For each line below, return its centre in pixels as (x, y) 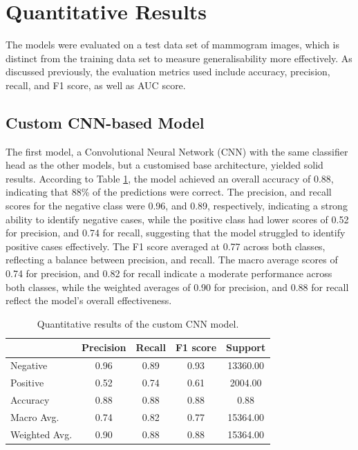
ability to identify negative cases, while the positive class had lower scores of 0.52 (177, 219)
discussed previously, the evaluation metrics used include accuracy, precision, (168, 72)
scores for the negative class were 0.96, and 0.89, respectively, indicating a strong (177, 206)
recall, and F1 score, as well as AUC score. (96, 85)
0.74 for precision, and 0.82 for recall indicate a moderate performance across (169, 273)
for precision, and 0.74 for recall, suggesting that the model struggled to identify (176, 233)
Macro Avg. (35, 416)
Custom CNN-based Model (105, 122)
